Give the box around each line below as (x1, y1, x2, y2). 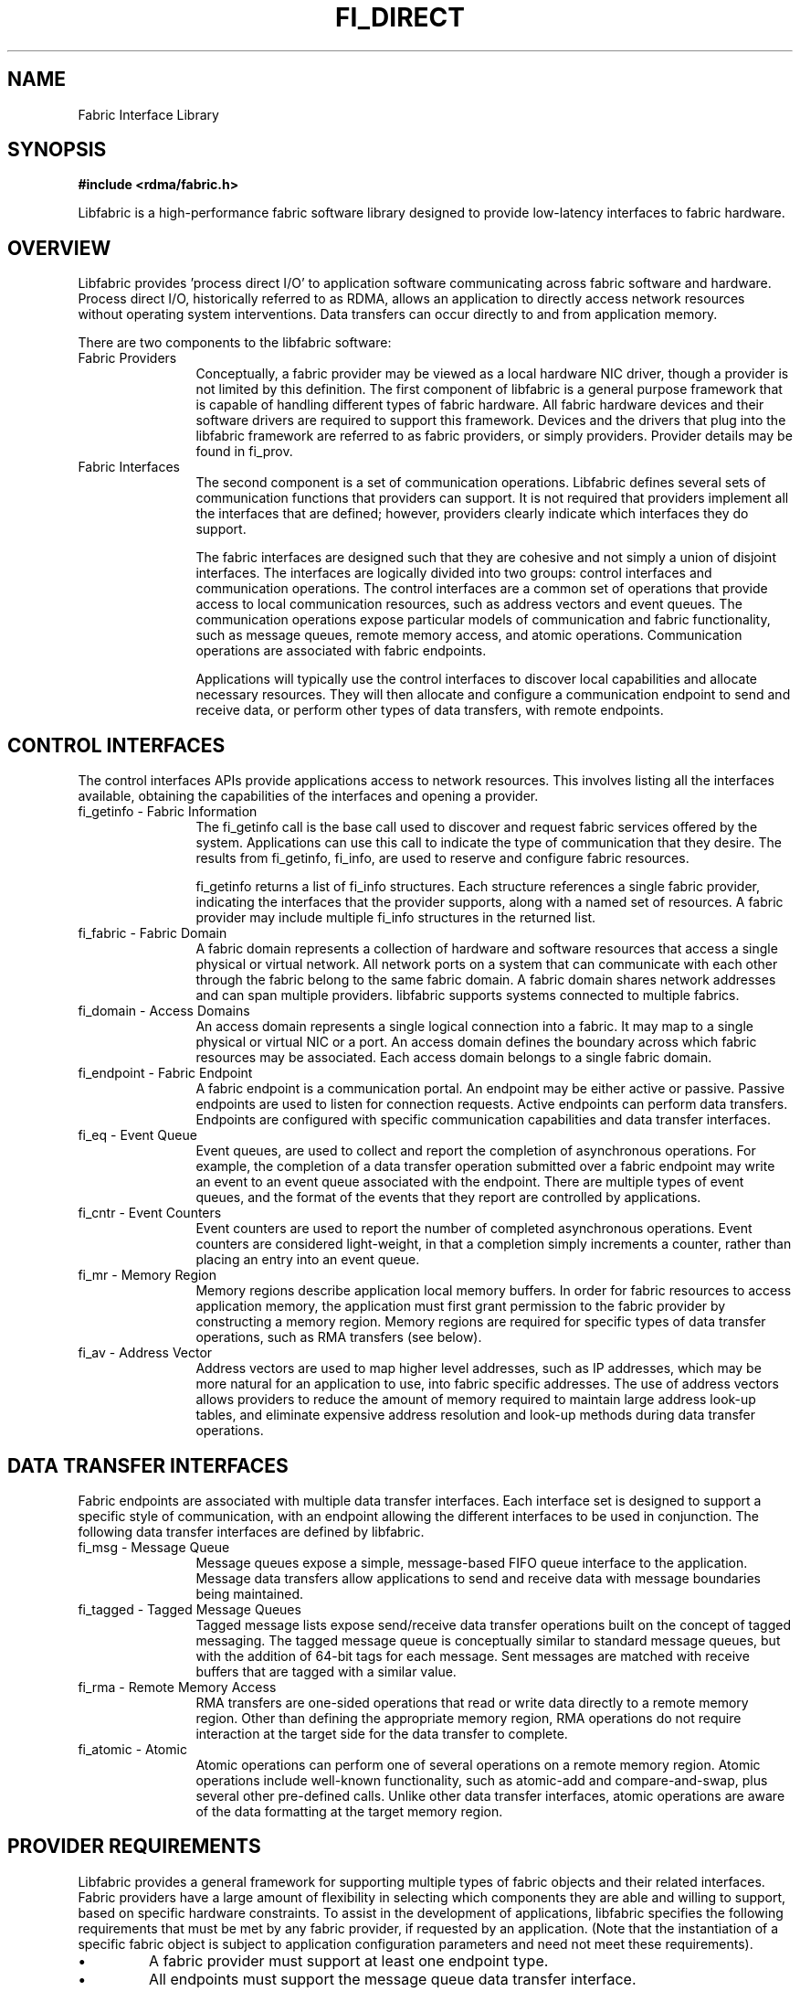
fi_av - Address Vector (78, 1345, 213, 1361)
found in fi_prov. (195, 443, 293, 460)
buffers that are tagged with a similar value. (195, 1663, 457, 1679)
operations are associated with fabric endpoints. (195, 643, 487, 659)
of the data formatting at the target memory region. (195, 1803, 503, 1819)
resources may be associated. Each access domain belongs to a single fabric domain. (195, 1049, 712, 1066)
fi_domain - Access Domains (78, 1003, 250, 1019)
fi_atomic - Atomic (78, 1741, 187, 1757)
